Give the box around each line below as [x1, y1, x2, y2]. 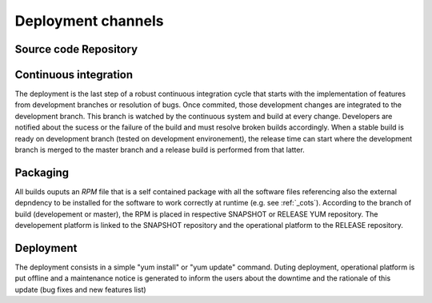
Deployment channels [14, 12, 164, 30]
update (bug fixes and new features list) [14, 285, 147, 294]
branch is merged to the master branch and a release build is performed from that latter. [14, 145, 306, 155]
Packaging [14, 165, 70, 179]
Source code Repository [14, 42, 138, 56]
